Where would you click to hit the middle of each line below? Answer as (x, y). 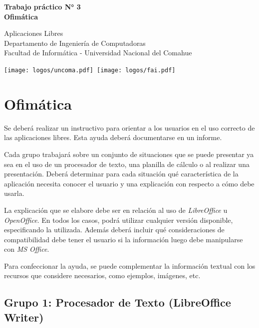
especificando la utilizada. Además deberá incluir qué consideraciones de (114, 230)
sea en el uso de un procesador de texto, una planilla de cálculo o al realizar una (127, 164)
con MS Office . (27, 249)
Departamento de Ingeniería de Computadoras (75, 43)
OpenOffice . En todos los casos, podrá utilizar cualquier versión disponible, (119, 220)
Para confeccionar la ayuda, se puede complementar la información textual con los (130, 265)
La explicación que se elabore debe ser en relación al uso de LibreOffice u (116, 210)
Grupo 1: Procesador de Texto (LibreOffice (118, 302)
